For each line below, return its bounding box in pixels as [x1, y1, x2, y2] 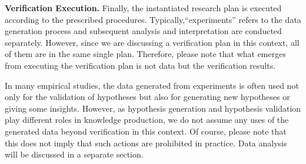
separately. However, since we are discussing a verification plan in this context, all [5, 36, 300, 48]
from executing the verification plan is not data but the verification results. [5, 59, 276, 71]
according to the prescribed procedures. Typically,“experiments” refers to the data [5, 13, 301, 25]
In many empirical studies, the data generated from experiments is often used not [5, 79, 299, 91]
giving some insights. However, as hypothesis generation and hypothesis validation [5, 102, 301, 114]
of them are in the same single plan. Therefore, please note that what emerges [5, 48, 286, 60]
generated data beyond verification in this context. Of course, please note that [5, 125, 287, 137]
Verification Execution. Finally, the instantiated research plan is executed [5, 2, 282, 14]
